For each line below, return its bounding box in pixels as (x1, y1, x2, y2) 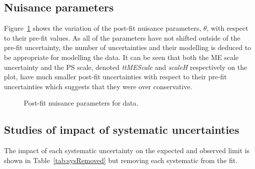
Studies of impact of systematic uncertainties (4, 122, 239, 137)
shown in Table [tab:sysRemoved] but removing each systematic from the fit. (4, 155, 238, 165)
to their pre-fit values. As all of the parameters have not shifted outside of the (4, 32, 241, 43)
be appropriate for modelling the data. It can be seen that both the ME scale (4, 52, 239, 62)
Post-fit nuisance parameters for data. (24, 98, 139, 108)
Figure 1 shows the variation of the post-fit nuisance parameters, (4, 23, 202, 33)
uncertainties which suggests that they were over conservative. (4, 81, 193, 91)
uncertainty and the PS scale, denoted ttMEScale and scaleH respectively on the (4, 61, 247, 72)
